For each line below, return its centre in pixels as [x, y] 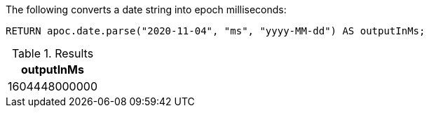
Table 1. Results [53, 53]
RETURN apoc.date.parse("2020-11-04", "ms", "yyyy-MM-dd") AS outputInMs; [216, 31]
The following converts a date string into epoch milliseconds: [146, 9]
